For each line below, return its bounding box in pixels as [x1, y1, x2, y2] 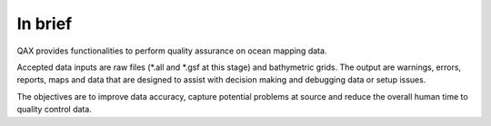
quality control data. [16, 104, 93, 115]
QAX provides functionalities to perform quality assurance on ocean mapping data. [16, 45, 327, 56]
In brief [16, 14, 73, 34]
